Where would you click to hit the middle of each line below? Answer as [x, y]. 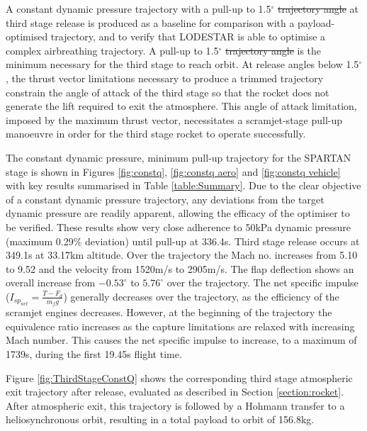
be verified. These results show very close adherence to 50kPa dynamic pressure [179, 226]
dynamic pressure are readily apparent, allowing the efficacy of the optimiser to [178, 213]
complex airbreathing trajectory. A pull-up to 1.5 [112, 50]
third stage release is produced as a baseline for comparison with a [150, 22]
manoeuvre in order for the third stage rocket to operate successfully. [156, 134]
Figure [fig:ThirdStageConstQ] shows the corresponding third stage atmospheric [179, 377]
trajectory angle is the [273, 50]
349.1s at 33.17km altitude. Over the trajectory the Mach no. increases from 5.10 [182, 255]
